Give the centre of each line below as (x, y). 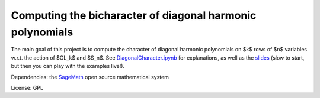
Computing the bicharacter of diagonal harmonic (134, 15)
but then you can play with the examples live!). (68, 66)
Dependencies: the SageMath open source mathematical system (90, 77)
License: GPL (27, 87)
